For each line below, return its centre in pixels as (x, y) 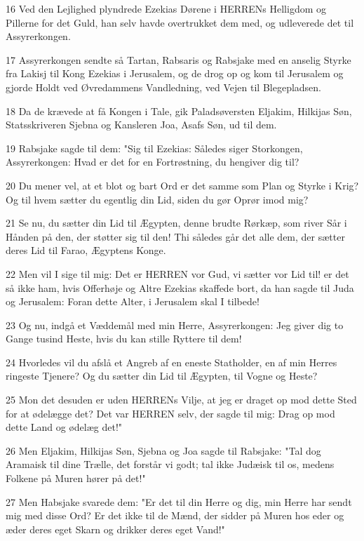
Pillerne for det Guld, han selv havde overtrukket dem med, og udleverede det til (180, 22)
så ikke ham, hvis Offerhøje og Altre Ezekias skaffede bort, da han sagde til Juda (180, 287)
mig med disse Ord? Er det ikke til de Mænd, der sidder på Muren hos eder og (175, 515)
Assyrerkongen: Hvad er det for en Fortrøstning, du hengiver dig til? (153, 162)
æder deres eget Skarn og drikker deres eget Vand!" (115, 529)
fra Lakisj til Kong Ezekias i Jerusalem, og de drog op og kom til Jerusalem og (175, 73)
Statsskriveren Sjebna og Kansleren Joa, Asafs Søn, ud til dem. (141, 125)
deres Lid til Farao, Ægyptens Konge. (86, 250)
